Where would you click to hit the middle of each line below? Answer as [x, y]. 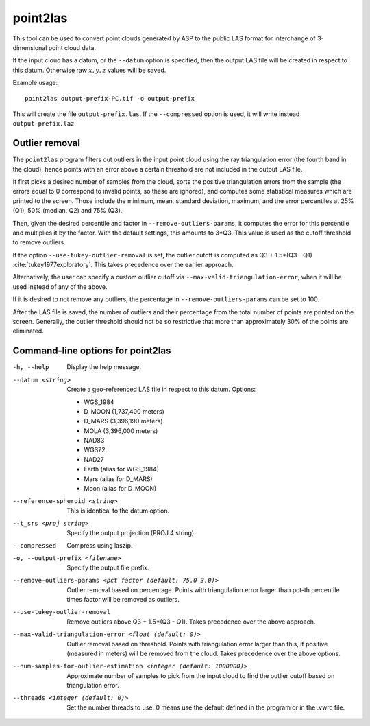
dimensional [30, 47]
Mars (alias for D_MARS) [119, 479]
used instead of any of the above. [60, 286]
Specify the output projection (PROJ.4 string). [131, 532]
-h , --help [31, 367]
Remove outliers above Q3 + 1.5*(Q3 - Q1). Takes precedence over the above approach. [191, 622]
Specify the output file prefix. [108, 567]
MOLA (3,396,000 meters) [121, 431]
